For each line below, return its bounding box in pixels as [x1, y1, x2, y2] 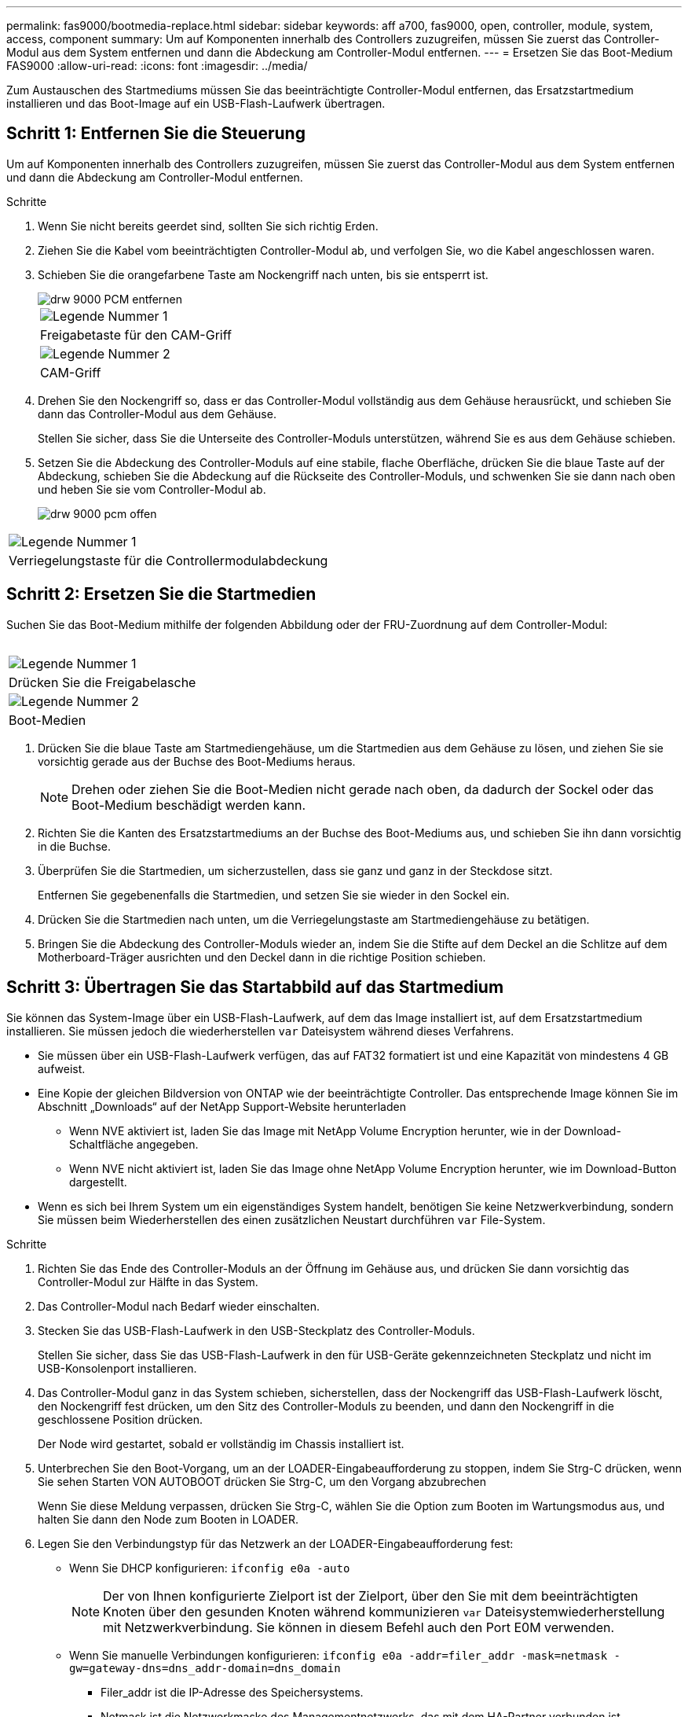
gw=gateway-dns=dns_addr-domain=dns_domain [69, 1661, 341, 1675]
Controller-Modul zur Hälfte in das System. [38, 1274, 258, 1289]
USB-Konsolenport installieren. [38, 1361, 197, 1375]
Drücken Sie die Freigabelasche [9, 674, 196, 690]
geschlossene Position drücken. [38, 1412, 203, 1426]
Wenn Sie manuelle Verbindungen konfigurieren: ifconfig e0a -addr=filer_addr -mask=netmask [69, 1648, 608, 1662]
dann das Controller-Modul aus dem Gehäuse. [38, 406, 276, 421]
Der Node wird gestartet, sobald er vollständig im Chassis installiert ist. [38, 1436, 404, 1450]
